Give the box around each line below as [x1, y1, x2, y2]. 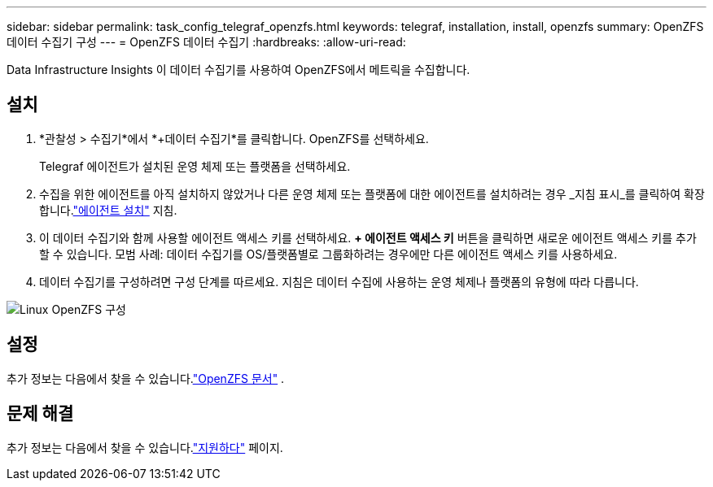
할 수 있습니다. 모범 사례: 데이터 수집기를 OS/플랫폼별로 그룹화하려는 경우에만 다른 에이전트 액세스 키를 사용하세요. [39, 246, 618, 261]
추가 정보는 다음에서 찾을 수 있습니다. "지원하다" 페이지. [7, 440, 283, 454]
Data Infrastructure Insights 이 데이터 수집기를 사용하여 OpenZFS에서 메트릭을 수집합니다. [7, 63, 470, 76]
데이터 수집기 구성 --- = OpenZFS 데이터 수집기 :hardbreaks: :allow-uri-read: [7, 35, 406, 49]
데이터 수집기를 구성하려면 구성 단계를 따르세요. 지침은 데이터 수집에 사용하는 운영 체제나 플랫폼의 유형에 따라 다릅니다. [39, 274, 639, 289]
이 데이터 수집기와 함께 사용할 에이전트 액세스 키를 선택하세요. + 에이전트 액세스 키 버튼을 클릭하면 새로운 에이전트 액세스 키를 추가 [39, 230, 697, 245]
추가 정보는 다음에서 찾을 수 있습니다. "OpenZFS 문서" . [7, 371, 285, 385]
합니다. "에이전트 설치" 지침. [39, 202, 177, 217]
